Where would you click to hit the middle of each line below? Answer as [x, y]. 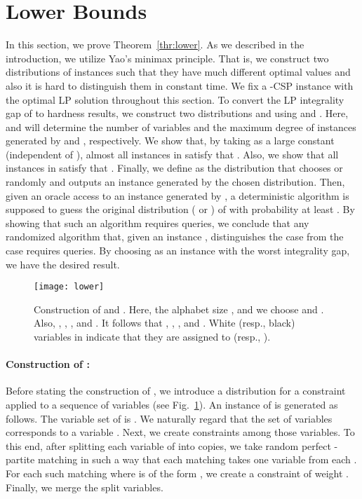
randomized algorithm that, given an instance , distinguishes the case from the [175, 237]
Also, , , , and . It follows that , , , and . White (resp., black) [165, 323]
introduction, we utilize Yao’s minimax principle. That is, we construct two [167, 58]
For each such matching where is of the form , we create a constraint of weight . [177, 473]
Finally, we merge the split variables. [85, 487]
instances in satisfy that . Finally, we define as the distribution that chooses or [174, 168]
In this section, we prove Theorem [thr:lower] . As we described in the [155, 45]
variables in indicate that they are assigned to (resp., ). [152, 337]
